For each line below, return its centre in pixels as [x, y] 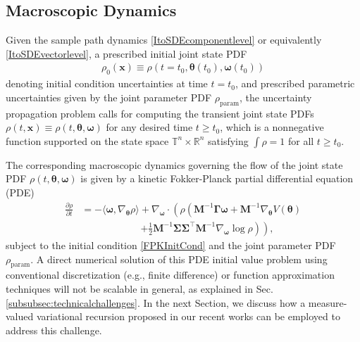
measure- [328, 302]
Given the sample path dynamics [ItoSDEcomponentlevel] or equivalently [164, 40]
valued [20, 316]
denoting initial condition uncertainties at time [107, 83]
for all [301, 140]
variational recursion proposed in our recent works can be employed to [188, 316]
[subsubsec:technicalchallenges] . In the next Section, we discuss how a [156, 302]
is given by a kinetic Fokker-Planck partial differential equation [217, 178]
